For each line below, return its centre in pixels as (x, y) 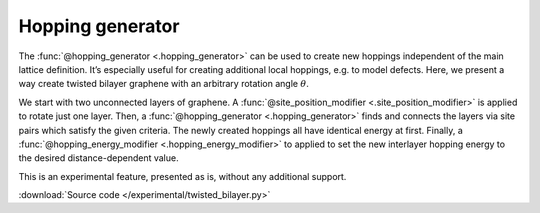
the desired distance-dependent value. (98, 158)
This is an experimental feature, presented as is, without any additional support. (182, 176)
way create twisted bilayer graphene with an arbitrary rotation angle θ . (163, 84)
